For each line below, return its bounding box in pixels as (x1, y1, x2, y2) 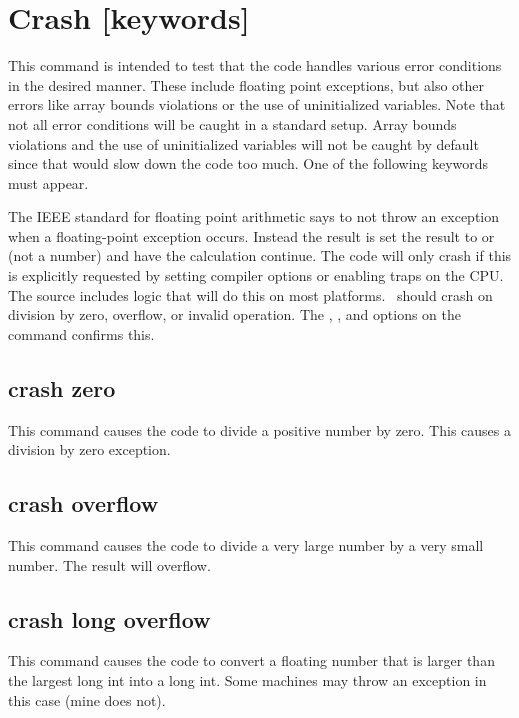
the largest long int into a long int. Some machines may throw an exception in (8, 670, 487, 691)
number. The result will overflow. (8, 554, 211, 575)
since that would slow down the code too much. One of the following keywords (8, 153, 489, 174)
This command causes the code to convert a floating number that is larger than (8, 650, 495, 671)
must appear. (8, 172, 89, 193)
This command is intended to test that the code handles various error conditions (8, 55, 502, 76)
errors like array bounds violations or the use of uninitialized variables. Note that (8, 94, 506, 115)
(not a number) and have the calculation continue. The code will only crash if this (8, 245, 512, 266)
